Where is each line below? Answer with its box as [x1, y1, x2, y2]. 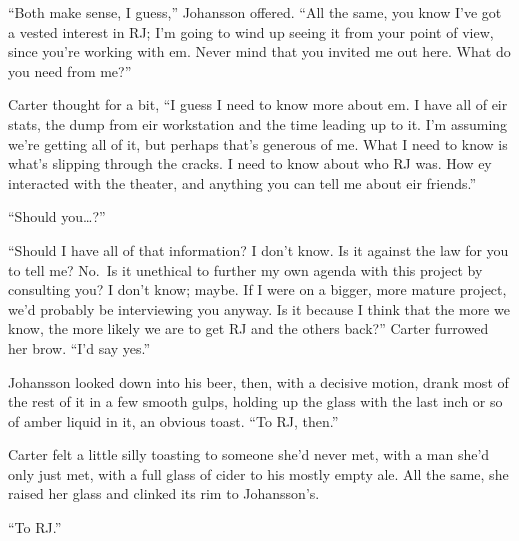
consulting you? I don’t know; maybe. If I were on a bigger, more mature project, [8, 279, 507, 300]
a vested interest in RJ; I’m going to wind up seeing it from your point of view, [8, 21, 494, 42]
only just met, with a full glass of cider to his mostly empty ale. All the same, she [8, 463, 509, 484]
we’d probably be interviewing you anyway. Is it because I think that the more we [8, 298, 510, 319]
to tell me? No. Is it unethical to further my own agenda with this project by [8, 259, 483, 280]
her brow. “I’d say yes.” [8, 337, 151, 358]
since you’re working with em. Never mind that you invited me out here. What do [8, 41, 511, 62]
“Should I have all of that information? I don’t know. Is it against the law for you [8, 239, 509, 260]
